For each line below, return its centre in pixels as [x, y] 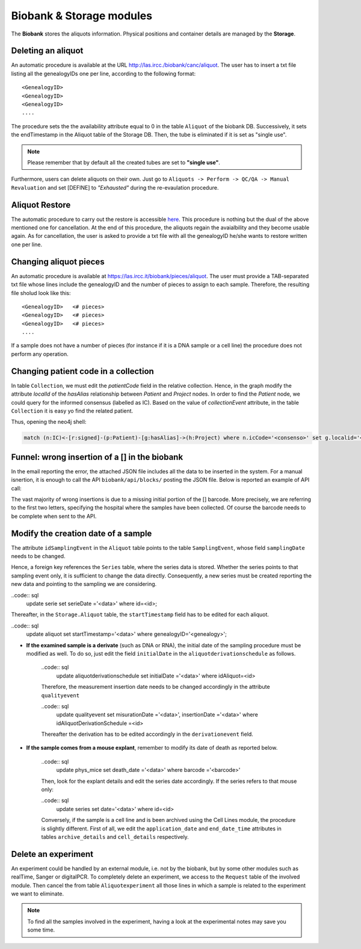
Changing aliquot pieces [58, 262]
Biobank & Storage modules [82, 16]
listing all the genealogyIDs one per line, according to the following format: [103, 73]
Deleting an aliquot [47, 51]
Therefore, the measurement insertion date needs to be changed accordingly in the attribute [156, 687]
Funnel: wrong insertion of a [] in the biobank [97, 457]
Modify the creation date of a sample [82, 533]
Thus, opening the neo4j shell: [49, 422]
